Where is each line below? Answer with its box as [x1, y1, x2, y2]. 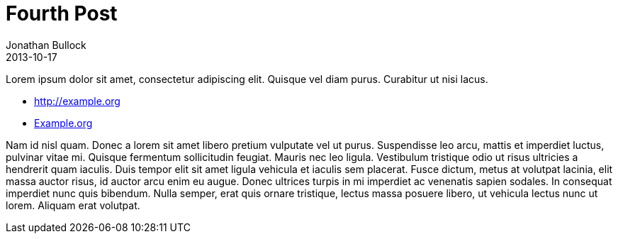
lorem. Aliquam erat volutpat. [6, 199, 140, 211]
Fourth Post [6, 1, 118, 26]
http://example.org [34, 94, 120, 107]
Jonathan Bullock [6, 38, 86, 51]
